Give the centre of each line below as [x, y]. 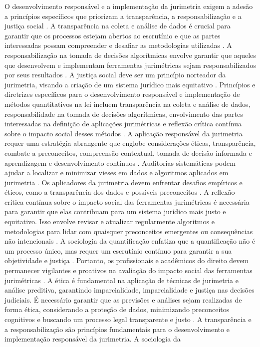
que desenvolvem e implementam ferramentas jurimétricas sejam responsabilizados [130, 65]
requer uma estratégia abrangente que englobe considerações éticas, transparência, [130, 143]
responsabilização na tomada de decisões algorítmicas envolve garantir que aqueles [130, 55]
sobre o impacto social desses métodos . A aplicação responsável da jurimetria [124, 133]
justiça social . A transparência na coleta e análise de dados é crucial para [118, 26]
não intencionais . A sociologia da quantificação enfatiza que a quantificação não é [130, 241]
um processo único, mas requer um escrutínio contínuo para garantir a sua [118, 250]
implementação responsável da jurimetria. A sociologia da [93, 339]
